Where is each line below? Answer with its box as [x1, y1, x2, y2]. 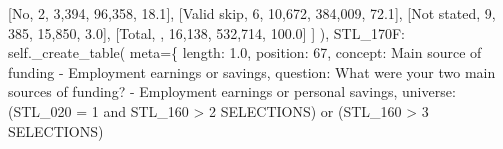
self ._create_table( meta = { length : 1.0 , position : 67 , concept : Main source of [8, 42, 482, 63]
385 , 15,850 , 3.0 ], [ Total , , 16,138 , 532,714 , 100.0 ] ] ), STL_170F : [8, 22, 405, 43]
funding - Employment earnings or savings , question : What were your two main [8, 61, 496, 82]
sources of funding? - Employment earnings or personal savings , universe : [8, 81, 456, 102]
